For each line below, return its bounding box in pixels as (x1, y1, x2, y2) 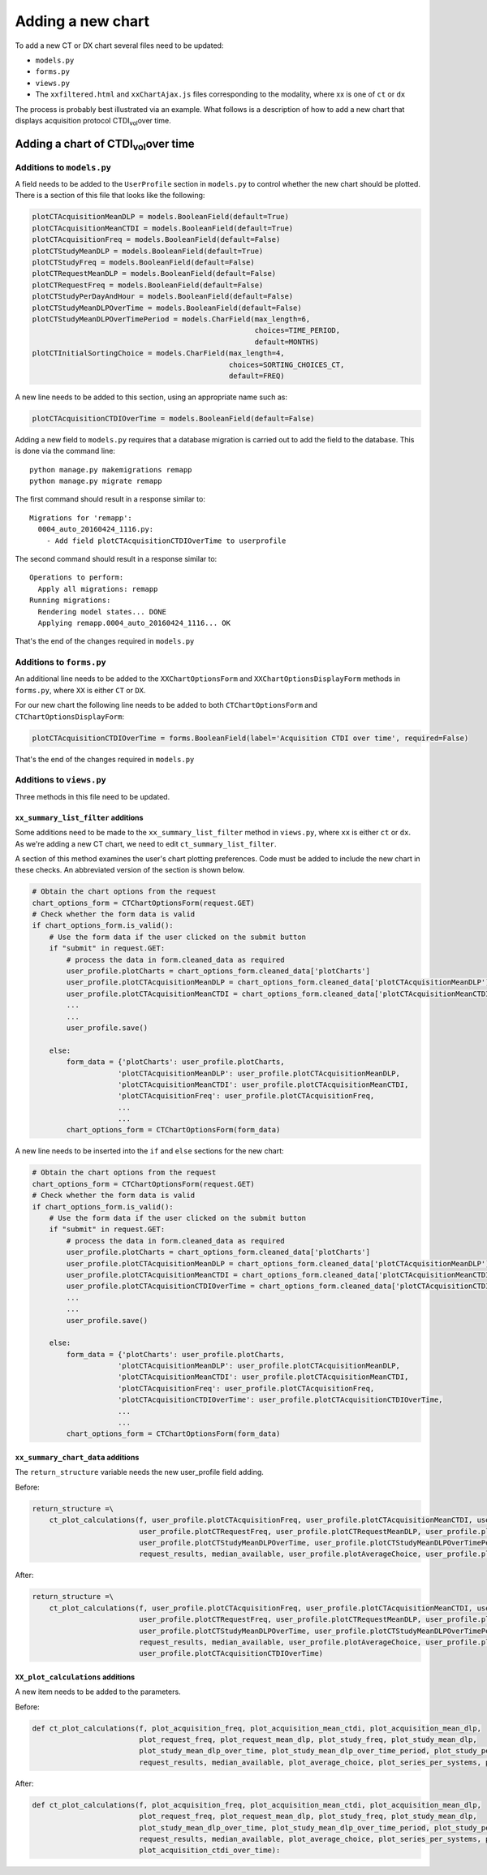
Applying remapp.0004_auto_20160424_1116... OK (37, 618, 231, 627)
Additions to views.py (15, 774, 107, 786)
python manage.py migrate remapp (29, 476, 162, 486)
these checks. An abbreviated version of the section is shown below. (15, 865, 245, 875)
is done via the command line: (15, 446, 115, 456)
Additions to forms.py (15, 657, 107, 668)
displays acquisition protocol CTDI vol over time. (15, 115, 171, 127)
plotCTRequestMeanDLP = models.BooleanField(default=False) (32, 269, 277, 278)
